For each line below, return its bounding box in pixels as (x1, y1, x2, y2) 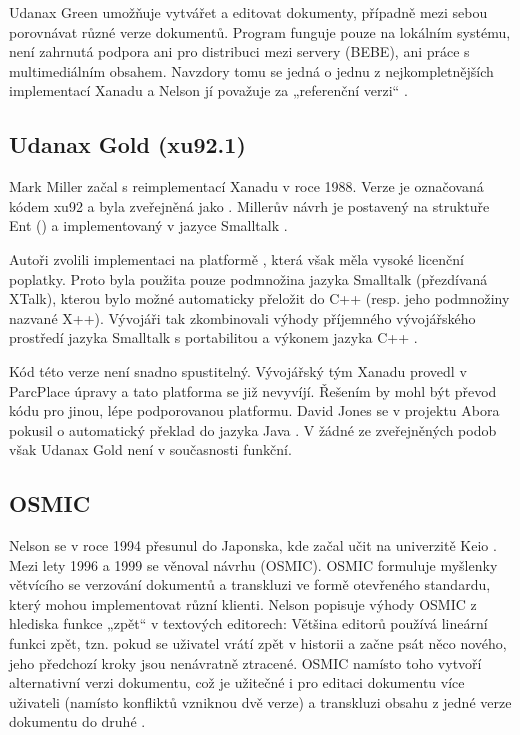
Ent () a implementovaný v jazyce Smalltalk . (9, 215, 288, 236)
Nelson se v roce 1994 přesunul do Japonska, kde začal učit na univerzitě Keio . (9, 535, 497, 556)
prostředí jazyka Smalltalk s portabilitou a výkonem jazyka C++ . (9, 327, 418, 348)
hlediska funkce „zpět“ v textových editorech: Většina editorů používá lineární (9, 613, 488, 634)
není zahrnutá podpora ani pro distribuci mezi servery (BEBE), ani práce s (9, 41, 470, 62)
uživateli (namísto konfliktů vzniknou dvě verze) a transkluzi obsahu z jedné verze (9, 691, 512, 712)
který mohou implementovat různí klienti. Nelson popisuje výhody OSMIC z (9, 593, 477, 614)
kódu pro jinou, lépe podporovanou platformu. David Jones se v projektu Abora (9, 400, 500, 421)
